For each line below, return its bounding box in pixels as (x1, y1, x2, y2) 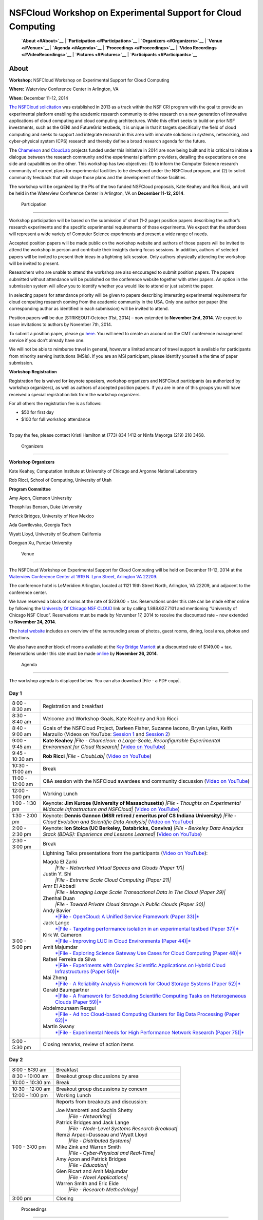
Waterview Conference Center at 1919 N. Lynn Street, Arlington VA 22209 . (9, 574, 158, 580)
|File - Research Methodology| (68, 1186, 138, 1193)
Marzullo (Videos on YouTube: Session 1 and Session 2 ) (42, 731, 170, 737)
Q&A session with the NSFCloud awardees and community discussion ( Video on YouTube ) (42, 777, 250, 784)
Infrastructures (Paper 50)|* (55, 968, 120, 975)
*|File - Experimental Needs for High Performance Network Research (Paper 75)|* (55, 1029, 244, 1036)
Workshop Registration (9, 369, 57, 375)
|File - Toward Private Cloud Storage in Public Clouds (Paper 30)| (55, 901, 206, 908)
